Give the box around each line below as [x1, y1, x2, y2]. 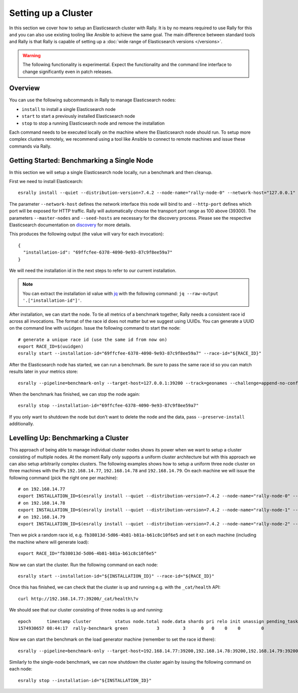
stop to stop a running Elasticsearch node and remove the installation [21, 120, 165, 126]
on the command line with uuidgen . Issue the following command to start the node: [9, 325, 181, 331]
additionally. [9, 421, 34, 427]
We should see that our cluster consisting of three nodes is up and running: [9, 607, 163, 613]
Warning [22, 52, 41, 58]
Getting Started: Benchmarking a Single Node [9, 156, 153, 165]
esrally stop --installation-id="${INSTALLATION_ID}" [18, 678, 151, 683]
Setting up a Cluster [9, 7, 93, 18]
